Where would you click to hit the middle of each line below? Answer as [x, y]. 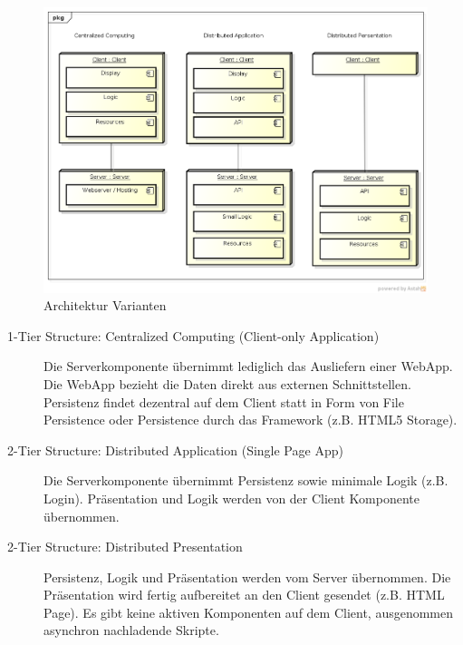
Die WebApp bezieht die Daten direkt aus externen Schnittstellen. [227, 383]
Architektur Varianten [105, 305]
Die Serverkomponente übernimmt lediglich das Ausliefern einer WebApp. [248, 366]
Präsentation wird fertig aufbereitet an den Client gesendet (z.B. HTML [244, 595]
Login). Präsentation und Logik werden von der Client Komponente [231, 498]
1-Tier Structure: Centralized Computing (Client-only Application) [193, 335]
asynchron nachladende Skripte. [131, 630]
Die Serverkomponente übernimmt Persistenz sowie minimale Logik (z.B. [246, 480]
